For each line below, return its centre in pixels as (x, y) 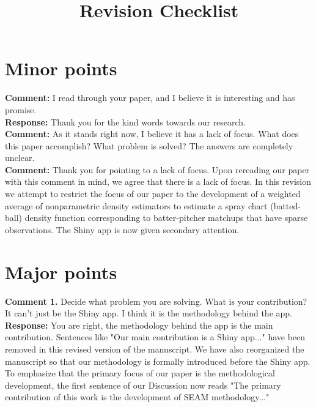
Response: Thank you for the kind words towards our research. (126, 121)
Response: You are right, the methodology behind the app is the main (139, 325)
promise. (21, 109)
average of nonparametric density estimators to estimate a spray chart (136, 205)
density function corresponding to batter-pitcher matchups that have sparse (166, 218)
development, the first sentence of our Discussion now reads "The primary (143, 385)
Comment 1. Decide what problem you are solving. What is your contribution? (156, 301)
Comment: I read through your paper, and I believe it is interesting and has (150, 98)
